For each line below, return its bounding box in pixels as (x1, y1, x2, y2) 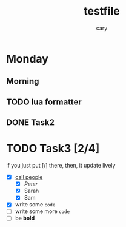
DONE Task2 (6, 117, 55, 128)
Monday (6, 52, 48, 66)
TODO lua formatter (6, 97, 82, 107)
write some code (15, 201, 56, 208)
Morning (6, 76, 39, 86)
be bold (15, 214, 35, 222)
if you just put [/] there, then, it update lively (6, 162, 116, 169)
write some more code (15, 208, 70, 215)
